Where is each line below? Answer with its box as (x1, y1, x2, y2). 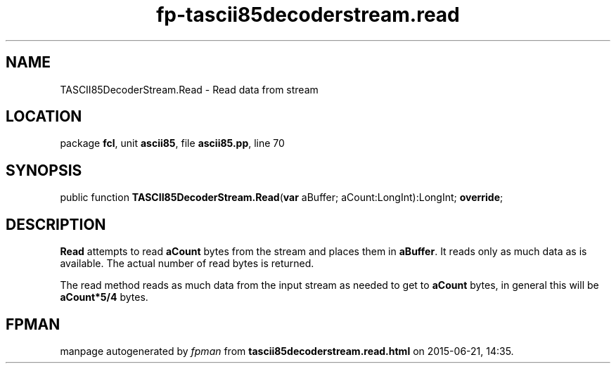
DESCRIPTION (6, 215, 106, 233)
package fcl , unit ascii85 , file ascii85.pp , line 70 (60, 137, 285, 150)
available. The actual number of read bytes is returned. (60, 257, 314, 270)
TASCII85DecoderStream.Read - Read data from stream (60, 83, 319, 96)
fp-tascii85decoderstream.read (156, 3, 460, 27)
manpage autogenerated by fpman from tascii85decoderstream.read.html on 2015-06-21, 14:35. (60, 344, 514, 357)
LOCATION (6, 108, 82, 126)
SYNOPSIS (6, 161, 82, 179)
